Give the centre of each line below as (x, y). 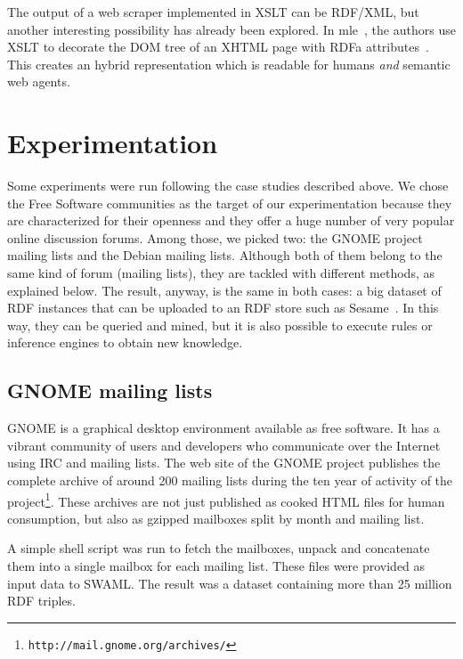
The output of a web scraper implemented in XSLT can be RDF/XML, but (213, 12)
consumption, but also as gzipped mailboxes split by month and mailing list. (216, 518)
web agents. (39, 81)
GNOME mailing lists (110, 391)
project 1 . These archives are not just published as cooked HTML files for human (226, 500)
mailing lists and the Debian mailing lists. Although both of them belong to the (225, 255)
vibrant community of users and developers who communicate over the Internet (224, 445)
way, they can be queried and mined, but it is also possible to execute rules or (220, 325)
